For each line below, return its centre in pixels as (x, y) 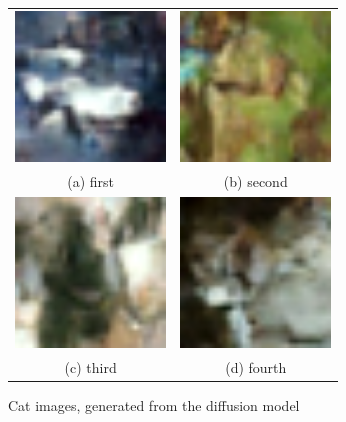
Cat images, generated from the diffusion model (154, 404)
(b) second (255, 180)
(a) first (90, 180)
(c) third (90, 366)
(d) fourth (256, 366)
